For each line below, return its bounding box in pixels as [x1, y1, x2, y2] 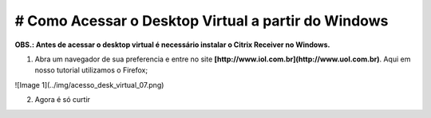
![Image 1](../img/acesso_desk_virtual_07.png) [14, 80, 164, 89]
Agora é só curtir [34, 95, 91, 104]
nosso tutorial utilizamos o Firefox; [34, 65, 148, 75]
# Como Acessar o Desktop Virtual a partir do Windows [14, 12, 389, 29]
